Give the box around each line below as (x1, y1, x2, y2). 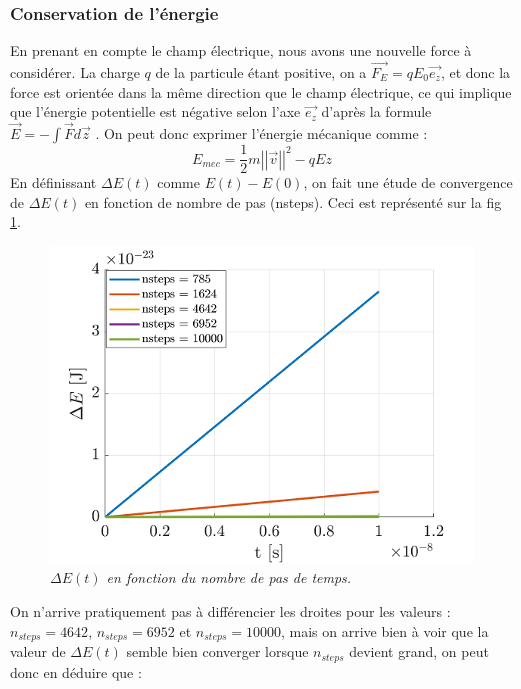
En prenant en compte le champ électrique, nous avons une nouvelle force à (10, 40, 472, 61)
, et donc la (440, 62, 511, 83)
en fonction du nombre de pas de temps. (106, 567, 352, 588)
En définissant (10, 172, 97, 193)
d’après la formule (321, 101, 432, 122)
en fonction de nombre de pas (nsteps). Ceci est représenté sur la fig (84, 191, 502, 212)
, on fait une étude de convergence (303, 172, 513, 193)
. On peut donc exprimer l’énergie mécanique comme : (95, 123, 428, 144)
